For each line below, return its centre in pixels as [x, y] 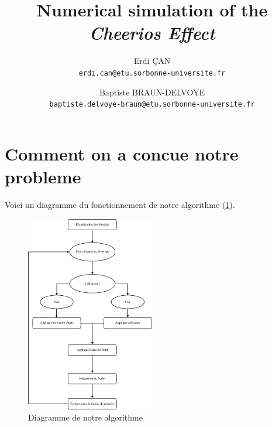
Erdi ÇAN [152, 61]
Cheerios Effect [152, 33]
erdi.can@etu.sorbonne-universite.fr [152, 73]
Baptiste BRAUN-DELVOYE [152, 92]
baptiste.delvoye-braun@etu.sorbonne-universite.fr [152, 105]
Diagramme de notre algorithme [85, 417]
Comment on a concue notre [122, 153]
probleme [43, 176]
